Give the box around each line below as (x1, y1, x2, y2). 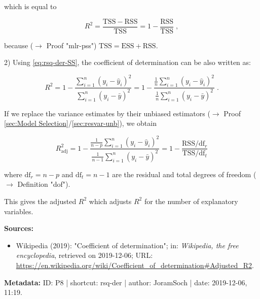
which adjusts (89, 195, 132, 206)
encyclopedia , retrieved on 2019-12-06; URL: (16, 250, 153, 260)
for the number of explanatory (144, 195, 238, 206)
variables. (4, 206, 33, 216)
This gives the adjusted (4, 195, 77, 206)
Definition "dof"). (17, 179, 70, 189)
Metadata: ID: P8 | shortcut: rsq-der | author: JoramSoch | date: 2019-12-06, (4, 277, 247, 287)
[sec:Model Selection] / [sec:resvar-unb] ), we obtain (4, 118, 157, 128)
